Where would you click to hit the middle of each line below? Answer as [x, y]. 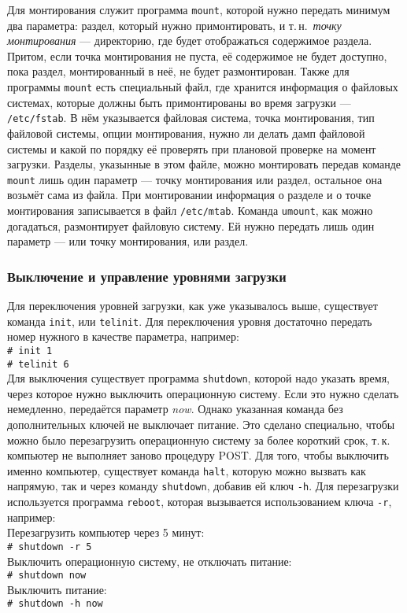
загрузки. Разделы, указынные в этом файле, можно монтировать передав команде [204, 164]
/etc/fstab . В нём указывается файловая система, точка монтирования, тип [191, 118]
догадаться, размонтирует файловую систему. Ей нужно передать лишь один [191, 225]
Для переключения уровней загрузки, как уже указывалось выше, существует [192, 306]
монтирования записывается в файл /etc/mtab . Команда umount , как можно [190, 210]
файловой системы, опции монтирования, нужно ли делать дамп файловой [186, 133]
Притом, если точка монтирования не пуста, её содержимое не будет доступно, [197, 55]
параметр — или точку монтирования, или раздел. [128, 241]
